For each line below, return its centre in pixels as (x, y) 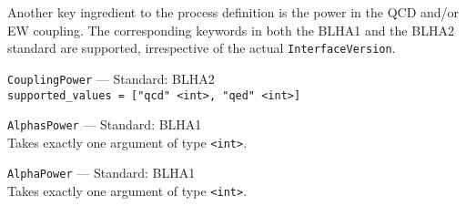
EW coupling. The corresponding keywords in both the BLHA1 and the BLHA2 (231, 30)
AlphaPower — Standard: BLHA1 (101, 173)
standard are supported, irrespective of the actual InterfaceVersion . (202, 48)
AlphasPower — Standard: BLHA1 (105, 124)
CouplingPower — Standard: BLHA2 (111, 78)
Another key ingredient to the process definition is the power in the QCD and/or (233, 12)
